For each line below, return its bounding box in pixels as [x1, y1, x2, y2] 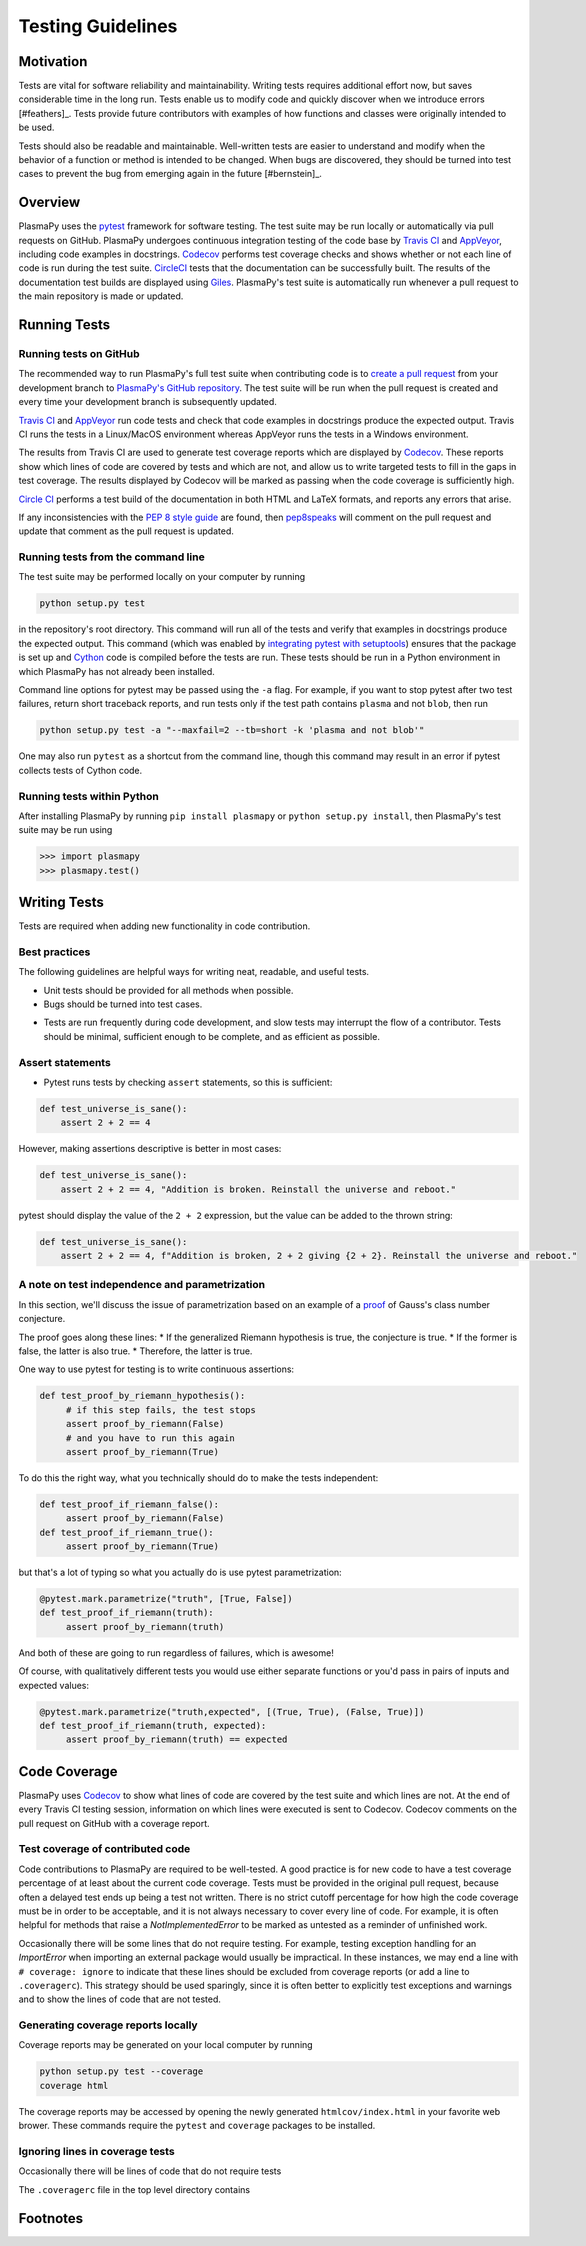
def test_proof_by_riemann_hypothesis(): [39, 1390, 246, 1402]
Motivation [18, 53, 88, 70]
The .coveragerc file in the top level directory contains [18, 2183, 250, 2195]
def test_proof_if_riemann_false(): [39, 1498, 220, 1510]
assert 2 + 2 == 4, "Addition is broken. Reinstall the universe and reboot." [60, 1183, 457, 1195]
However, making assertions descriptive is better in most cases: [18, 1143, 282, 1155]
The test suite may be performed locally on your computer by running [18, 571, 306, 583]
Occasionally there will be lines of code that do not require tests [18, 2165, 282, 2177]
